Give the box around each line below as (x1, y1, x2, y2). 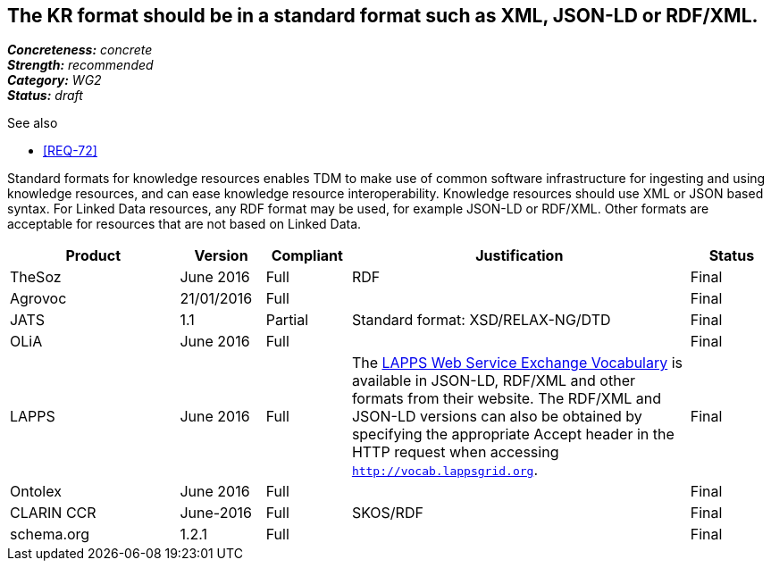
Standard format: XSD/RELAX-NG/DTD (351, 311, 611, 330)
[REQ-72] (43, 143, 97, 159)
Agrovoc (10, 289, 67, 308)
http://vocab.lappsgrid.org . (351, 461, 538, 480)
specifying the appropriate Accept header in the (351, 425, 675, 444)
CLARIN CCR (10, 504, 96, 522)
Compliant (271, 246, 343, 265)
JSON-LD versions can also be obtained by (351, 407, 642, 426)
